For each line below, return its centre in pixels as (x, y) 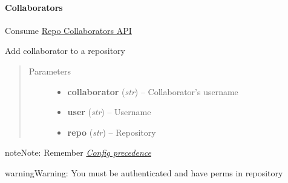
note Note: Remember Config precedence (78, 152)
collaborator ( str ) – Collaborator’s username (153, 91)
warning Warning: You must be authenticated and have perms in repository (144, 172)
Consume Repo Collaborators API (68, 30)
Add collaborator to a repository (65, 51)
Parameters (50, 71)
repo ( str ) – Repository (112, 132)
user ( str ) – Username (109, 112)
